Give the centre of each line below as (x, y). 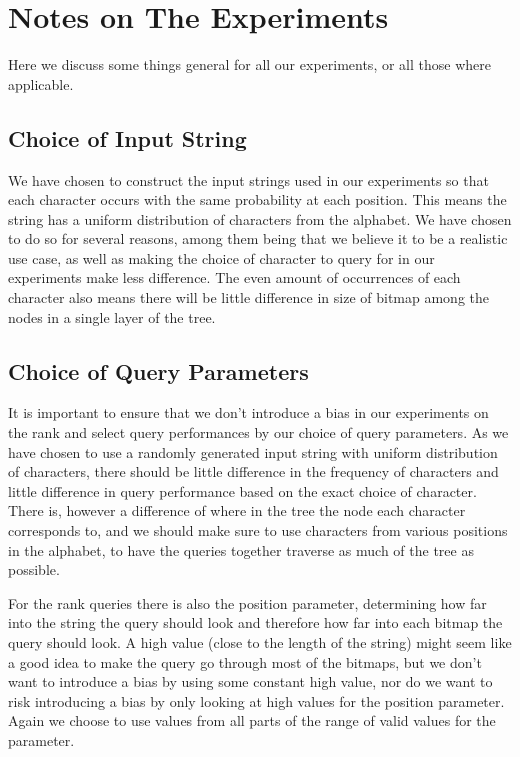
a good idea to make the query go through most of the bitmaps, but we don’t (245, 661)
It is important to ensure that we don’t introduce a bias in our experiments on (248, 412)
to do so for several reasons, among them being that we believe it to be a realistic (258, 238)
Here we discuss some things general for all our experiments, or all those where (249, 64)
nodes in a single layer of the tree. (112, 316)
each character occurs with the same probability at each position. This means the (257, 199)
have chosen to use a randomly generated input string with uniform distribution (253, 451)
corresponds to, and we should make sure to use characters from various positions (258, 530)
